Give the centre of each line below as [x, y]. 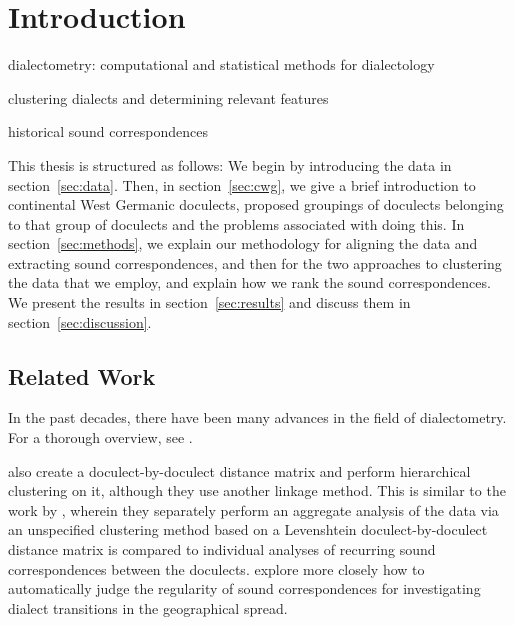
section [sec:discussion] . [80, 321]
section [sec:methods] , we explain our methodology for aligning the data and [243, 243]
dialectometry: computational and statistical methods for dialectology [221, 64]
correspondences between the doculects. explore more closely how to [216, 568]
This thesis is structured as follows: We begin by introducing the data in [230, 164]
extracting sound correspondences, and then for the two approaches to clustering [255, 262]
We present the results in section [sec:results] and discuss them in [209, 302]
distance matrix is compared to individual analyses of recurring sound [222, 549]
